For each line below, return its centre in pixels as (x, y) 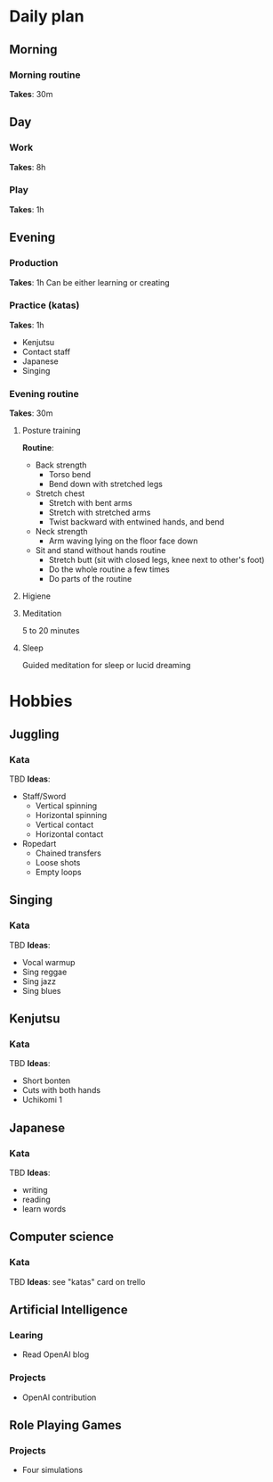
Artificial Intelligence (68, 1310)
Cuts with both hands (61, 1090)
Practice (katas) (44, 305)
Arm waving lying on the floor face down (123, 541)
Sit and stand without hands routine (100, 551)
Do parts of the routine (90, 579)
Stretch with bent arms (90, 503)
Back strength (61, 465)
